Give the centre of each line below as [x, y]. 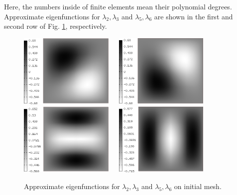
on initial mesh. [198, 186]
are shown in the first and [193, 16]
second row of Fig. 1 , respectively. [56, 26]
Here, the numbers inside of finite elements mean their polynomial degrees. [118, 6]
